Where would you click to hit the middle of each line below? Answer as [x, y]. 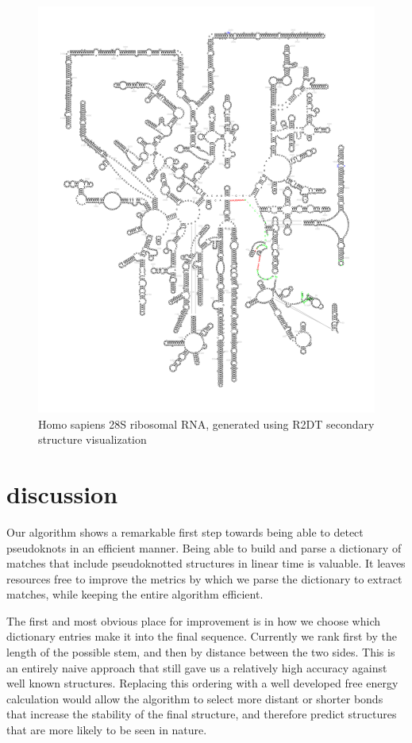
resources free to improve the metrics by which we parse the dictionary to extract [204, 578]
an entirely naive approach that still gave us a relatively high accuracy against [197, 667]
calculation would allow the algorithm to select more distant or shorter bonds [195, 698]
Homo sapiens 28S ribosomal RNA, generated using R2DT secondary [206, 423]
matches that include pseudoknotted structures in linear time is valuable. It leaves [206, 563]
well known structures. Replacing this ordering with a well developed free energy [202, 683]
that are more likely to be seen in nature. [107, 730]
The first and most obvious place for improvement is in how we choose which [194, 620]
